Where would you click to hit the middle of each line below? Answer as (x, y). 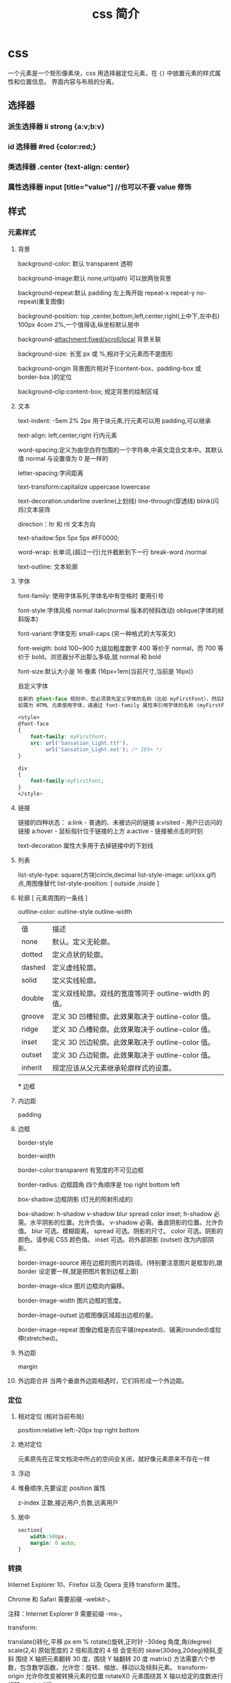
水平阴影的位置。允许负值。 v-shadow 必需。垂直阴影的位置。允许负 (127, 1222)
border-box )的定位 (45, 377)
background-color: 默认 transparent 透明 (75, 263)
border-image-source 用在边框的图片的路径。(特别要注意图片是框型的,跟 (120, 1262)
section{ (30, 1531)
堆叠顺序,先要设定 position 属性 (62, 1488)
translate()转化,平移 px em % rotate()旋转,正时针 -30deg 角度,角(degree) (110, 1642)
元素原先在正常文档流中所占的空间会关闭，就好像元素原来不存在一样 (114, 1459)
